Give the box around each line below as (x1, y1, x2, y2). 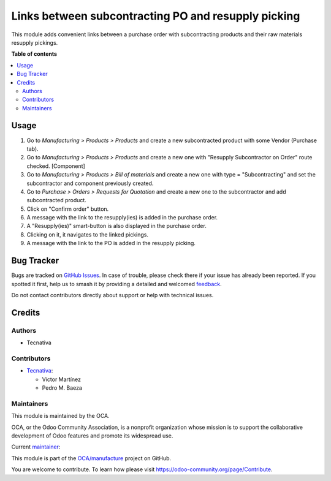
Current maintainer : (11, 443, 61, 450)
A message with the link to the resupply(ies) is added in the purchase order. (26, 214, 218, 221)
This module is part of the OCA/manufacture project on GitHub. (11, 454, 172, 462)
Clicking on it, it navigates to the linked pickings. (26, 230, 149, 238)
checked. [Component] (26, 162, 85, 170)
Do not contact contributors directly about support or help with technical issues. (11, 291, 214, 298)
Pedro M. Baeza (42, 384, 83, 392)
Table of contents (11, 50, 58, 58)
